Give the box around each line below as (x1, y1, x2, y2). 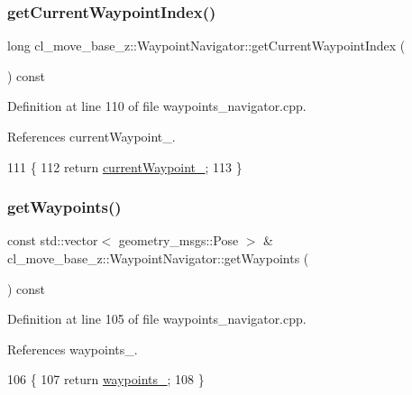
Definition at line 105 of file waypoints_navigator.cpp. (7, 309, 307, 328)
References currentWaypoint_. (7, 127, 176, 145)
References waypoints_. (7, 339, 138, 358)
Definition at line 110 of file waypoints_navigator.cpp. (7, 96, 307, 115)
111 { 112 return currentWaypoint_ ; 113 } (7, 157, 243, 176)
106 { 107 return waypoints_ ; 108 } (7, 370, 205, 389)
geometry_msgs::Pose (118, 231, 239, 250)
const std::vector (7, 231, 98, 250)
